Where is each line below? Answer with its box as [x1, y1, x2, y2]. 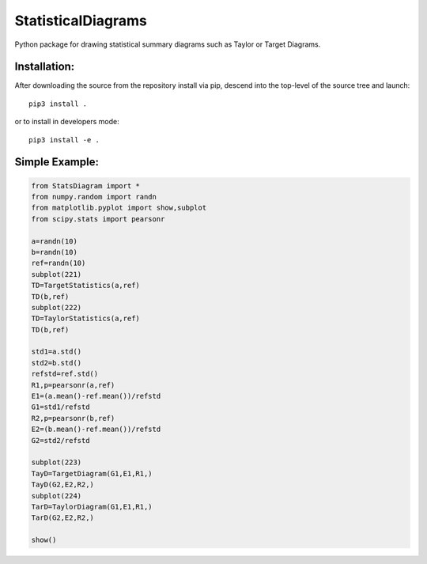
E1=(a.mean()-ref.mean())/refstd [31, 392, 161, 401]
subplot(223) [31, 458, 82, 467]
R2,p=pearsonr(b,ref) [31, 414, 115, 422]
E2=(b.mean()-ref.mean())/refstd [31, 425, 161, 434]
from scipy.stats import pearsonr [31, 214, 165, 223]
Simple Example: [14, 155, 99, 169]
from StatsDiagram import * [31, 181, 140, 190]
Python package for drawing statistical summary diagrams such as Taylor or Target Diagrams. [14, 40, 321, 49]
